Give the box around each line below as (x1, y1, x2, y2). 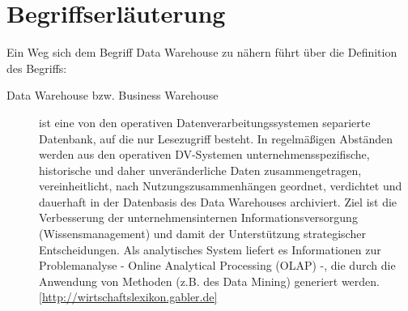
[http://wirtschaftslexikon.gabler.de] (39, 288, 218, 305)
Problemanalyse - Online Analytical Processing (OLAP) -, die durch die (39, 257, 396, 274)
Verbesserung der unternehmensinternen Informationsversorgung (39, 209, 358, 226)
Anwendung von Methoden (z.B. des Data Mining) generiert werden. (39, 272, 380, 289)
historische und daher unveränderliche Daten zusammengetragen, (39, 161, 362, 178)
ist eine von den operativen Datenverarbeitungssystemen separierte (39, 113, 371, 130)
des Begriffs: (6, 59, 67, 76)
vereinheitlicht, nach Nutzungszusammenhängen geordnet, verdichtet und (39, 177, 402, 194)
